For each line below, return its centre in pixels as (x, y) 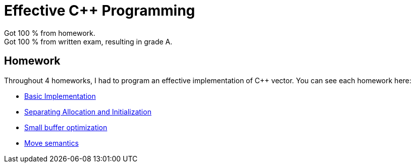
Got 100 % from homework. (50, 33)
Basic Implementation (60, 96)
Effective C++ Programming (100, 11)
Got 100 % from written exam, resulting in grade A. (88, 41)
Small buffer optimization (66, 127)
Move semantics (51, 143)
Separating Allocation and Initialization (88, 112)
